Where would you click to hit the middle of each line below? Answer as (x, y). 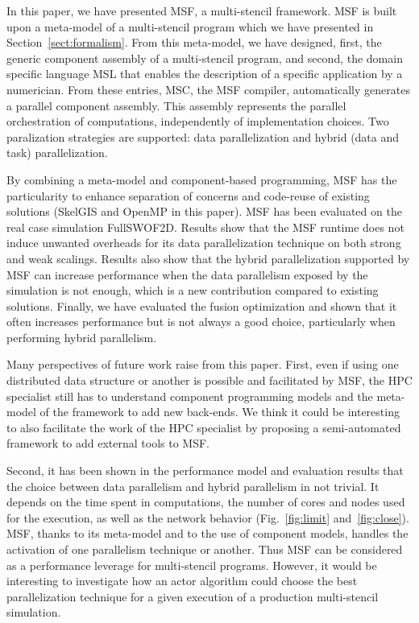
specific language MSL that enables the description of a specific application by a (205, 74)
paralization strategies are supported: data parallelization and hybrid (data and (203, 136)
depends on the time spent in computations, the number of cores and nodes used (206, 502)
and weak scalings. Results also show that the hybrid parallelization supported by (208, 258)
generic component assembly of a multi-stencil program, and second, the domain (205, 58)
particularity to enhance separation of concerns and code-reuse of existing (188, 195)
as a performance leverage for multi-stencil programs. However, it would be (192, 565)
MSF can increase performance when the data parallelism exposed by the (187, 274)
